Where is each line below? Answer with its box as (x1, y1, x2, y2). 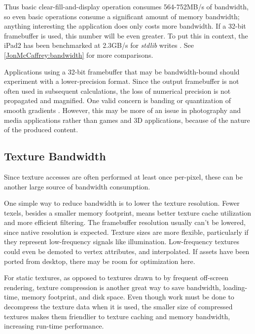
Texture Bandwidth (4, 148, 106, 164)
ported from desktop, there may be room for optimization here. (4, 256, 195, 266)
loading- (223, 282, 248, 292)
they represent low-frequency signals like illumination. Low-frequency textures (4, 236, 240, 247)
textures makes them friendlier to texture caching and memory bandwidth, (4, 311, 230, 321)
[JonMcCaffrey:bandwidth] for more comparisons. (4, 49, 153, 60)
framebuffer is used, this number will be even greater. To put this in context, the (4, 30, 248, 40)
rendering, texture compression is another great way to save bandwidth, (4, 282, 221, 292)
